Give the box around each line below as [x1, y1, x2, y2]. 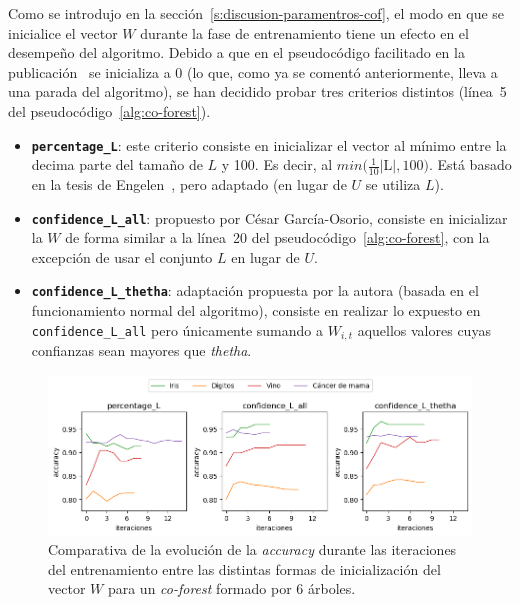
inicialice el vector [8, 22, 118, 43]
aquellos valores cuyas [357, 319, 491, 340]
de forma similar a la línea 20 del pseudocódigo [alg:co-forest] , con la [65, 227, 490, 248]
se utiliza [365, 174, 421, 195]
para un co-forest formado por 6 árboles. [107, 578, 356, 599]
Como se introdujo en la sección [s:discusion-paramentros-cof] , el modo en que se [8, 3, 505, 23]
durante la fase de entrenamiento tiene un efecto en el [140, 22, 469, 43]
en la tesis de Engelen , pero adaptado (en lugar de [31, 174, 347, 195]
